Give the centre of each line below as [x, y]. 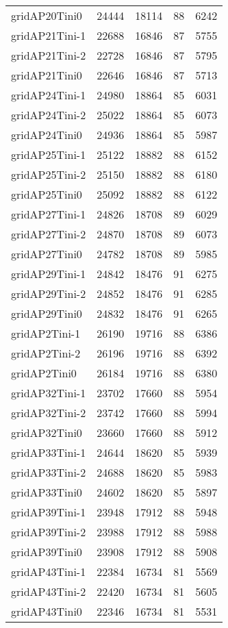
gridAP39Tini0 [47, 552]
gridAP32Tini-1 [49, 393]
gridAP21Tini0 [47, 75]
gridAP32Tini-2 [49, 413]
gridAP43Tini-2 [49, 591]
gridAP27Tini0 [47, 254]
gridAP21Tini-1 [49, 35]
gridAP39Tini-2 [49, 532]
